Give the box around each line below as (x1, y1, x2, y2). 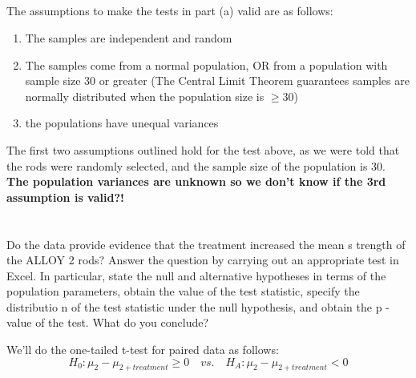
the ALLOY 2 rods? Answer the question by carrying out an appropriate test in (6, 251, 399, 268)
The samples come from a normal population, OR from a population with (25, 56, 388, 73)
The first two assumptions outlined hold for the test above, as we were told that (6, 141, 400, 158)
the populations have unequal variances (25, 115, 219, 131)
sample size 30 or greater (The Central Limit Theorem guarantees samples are (25, 72, 410, 89)
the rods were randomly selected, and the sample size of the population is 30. (6, 157, 386, 174)
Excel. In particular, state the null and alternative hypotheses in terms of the (6, 267, 386, 283)
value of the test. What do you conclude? (6, 314, 209, 331)
